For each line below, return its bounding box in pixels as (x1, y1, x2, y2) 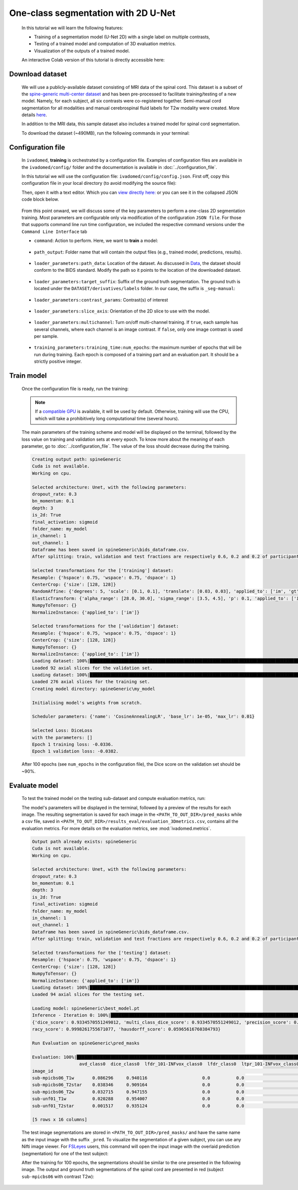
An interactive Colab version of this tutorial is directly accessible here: (21, 57, 165, 63)
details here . (21, 112, 47, 118)
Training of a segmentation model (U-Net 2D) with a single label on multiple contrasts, (34, 34, 211, 40)
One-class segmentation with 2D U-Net (9, 7, 176, 18)
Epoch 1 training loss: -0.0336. (32, 742, 114, 747)
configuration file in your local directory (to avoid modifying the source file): (21, 180, 176, 186)
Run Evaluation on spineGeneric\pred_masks (32, 1040, 140, 1046)
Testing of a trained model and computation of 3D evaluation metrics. (34, 41, 176, 47)
